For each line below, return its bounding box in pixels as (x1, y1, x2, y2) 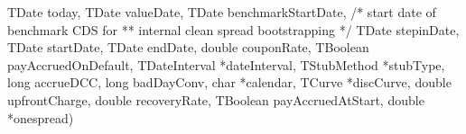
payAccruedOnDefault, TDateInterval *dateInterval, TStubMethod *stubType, (7, 55, 445, 74)
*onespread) (7, 108, 74, 127)
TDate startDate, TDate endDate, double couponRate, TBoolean (7, 38, 369, 57)
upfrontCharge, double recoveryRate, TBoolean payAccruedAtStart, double (7, 90, 424, 109)
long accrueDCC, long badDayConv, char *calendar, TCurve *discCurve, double (7, 73, 452, 92)
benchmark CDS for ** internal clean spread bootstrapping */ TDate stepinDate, (7, 20, 460, 39)
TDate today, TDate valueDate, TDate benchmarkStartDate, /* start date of (7, 3, 436, 21)
